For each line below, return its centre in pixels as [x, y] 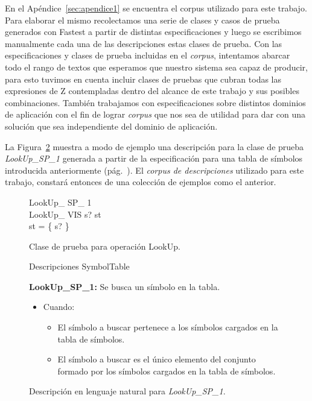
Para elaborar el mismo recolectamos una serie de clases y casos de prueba [142, 20]
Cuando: [59, 307]
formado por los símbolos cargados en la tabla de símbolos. [167, 371]
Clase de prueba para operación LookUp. [105, 246]
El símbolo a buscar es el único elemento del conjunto [157, 359]
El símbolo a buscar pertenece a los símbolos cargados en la [168, 327]
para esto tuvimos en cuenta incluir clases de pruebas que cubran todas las [143, 79]
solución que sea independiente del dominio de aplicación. [111, 126]
